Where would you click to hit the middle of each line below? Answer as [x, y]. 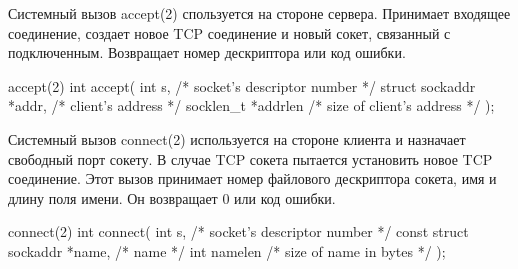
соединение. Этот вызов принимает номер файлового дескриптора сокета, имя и [252, 178]
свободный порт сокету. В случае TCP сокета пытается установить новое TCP [250, 158]
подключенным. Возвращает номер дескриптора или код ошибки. [207, 52]
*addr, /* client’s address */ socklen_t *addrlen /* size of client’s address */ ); [251, 105]
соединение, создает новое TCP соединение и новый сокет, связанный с [229, 32]
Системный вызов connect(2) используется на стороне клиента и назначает [237, 138]
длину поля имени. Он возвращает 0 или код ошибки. [172, 197]
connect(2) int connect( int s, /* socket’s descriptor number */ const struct [238, 231]
